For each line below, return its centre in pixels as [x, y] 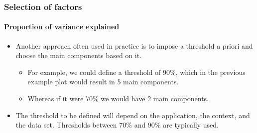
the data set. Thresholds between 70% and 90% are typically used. [117, 125]
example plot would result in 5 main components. [103, 82]
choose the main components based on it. [79, 55]
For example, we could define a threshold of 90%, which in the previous [136, 72]
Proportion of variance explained [62, 27]
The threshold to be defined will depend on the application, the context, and [133, 115]
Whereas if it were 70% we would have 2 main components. [118, 99]
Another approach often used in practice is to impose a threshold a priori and [134, 45]
